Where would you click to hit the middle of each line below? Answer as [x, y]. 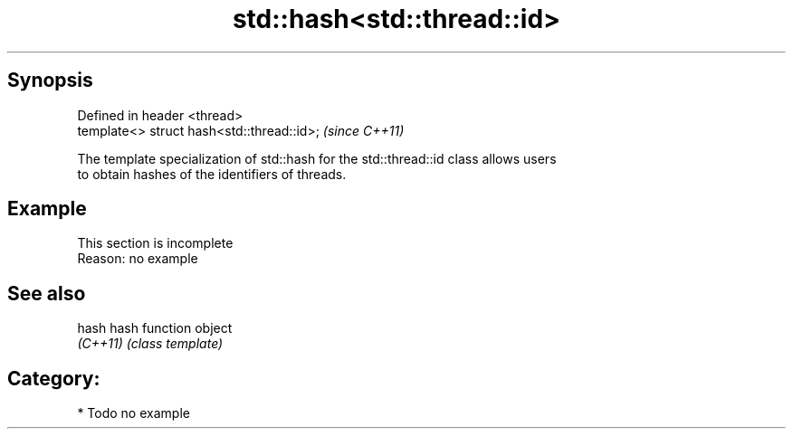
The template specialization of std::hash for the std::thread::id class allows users [317, 158]
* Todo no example [134, 413]
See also [47, 293]
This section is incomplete [155, 243]
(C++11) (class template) [150, 344]
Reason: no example [138, 259]
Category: [54, 378]
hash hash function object [155, 328]
